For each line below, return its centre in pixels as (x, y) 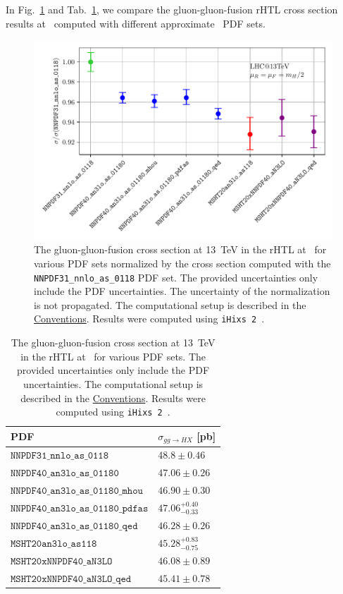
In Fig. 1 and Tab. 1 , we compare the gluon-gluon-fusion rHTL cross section (172, 9)
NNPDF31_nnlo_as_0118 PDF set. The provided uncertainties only (176, 277)
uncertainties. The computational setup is (113, 383)
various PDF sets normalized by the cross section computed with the (182, 263)
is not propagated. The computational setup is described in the (170, 304)
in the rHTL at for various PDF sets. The (113, 356)
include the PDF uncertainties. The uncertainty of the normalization (182, 291)
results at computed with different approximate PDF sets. (136, 23)
